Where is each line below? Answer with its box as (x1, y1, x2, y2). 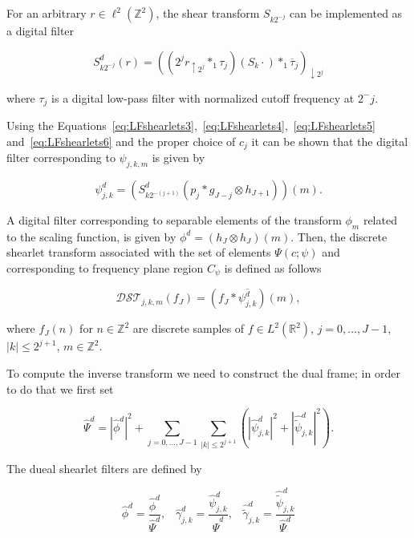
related (363, 211, 397, 228)
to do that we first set (6, 380, 114, 397)
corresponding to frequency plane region (6, 259, 204, 276)
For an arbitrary (6, 5, 87, 21)
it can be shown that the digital (251, 132, 408, 149)
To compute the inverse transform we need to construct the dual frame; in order (6, 364, 400, 381)
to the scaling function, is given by (6, 228, 177, 245)
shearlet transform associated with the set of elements (6, 244, 271, 261)
